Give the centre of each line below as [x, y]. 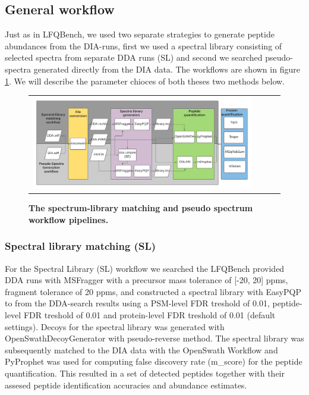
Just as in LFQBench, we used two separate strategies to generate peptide [140, 34]
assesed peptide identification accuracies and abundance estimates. [126, 385]
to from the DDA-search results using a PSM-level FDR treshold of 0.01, [137, 303]
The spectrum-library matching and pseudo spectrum [141, 208]
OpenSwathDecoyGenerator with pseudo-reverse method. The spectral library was [154, 338]
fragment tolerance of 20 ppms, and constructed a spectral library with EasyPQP [153, 291]
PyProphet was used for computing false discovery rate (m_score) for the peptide [154, 361]
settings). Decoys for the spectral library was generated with [115, 326]
